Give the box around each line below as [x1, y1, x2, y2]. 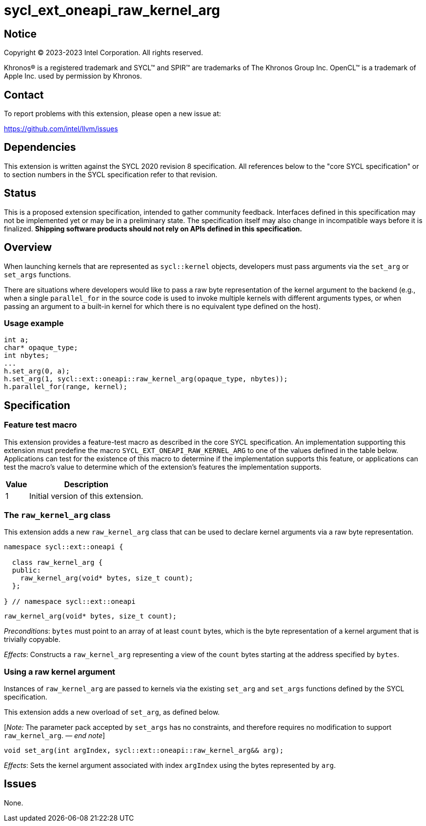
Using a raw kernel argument [4, 666, 116, 677]
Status [4, 187, 37, 200]
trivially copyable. [4, 635, 61, 644]
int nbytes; [4, 351, 49, 360]
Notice [4, 27, 37, 40]
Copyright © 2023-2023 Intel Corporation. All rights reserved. [4, 48, 203, 57]
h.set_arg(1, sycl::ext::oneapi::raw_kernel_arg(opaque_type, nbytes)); [4, 375, 288, 383]
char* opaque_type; [4, 344, 78, 352]
